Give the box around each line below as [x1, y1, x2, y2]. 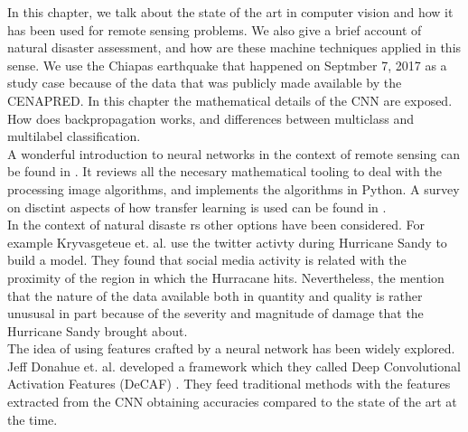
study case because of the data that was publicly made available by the [7, 73, 402, 92]
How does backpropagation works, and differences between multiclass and [7, 108, 415, 127]
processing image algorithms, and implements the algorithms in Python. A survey [7, 179, 460, 198]
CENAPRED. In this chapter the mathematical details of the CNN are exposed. [7, 90, 453, 109]
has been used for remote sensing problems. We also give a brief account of [7, 20, 422, 39]
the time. [7, 409, 58, 428]
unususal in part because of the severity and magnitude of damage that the [7, 304, 424, 323]
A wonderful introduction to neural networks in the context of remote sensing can [7, 144, 460, 163]
